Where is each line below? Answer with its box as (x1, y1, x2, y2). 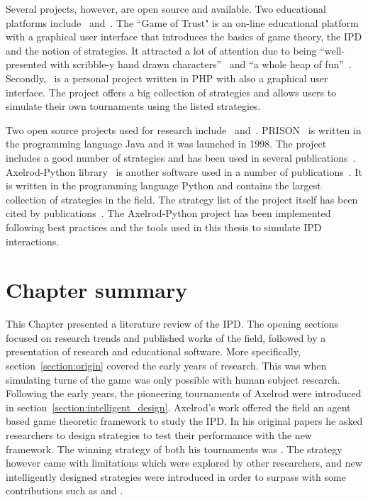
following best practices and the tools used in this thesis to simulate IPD (6, 219, 322, 234)
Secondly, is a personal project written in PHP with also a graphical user (6, 70, 328, 85)
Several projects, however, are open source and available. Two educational (6, 1, 326, 16)
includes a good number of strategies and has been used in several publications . (6, 150, 356, 165)
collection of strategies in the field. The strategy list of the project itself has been (6, 191, 358, 206)
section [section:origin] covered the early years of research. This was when (6, 358, 327, 372)
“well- (320, 43, 345, 57)
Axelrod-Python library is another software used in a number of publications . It (6, 164, 362, 179)
